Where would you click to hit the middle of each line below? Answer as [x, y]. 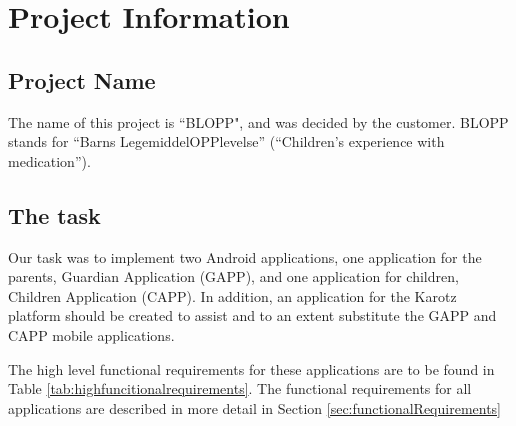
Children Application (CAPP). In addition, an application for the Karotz [232, 295]
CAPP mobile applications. [91, 334]
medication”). [49, 160]
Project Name [82, 79]
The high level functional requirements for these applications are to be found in [251, 368]
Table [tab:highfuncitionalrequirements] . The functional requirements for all [240, 388]
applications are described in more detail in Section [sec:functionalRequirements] [255, 407]
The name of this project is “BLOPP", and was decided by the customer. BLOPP [258, 121]
